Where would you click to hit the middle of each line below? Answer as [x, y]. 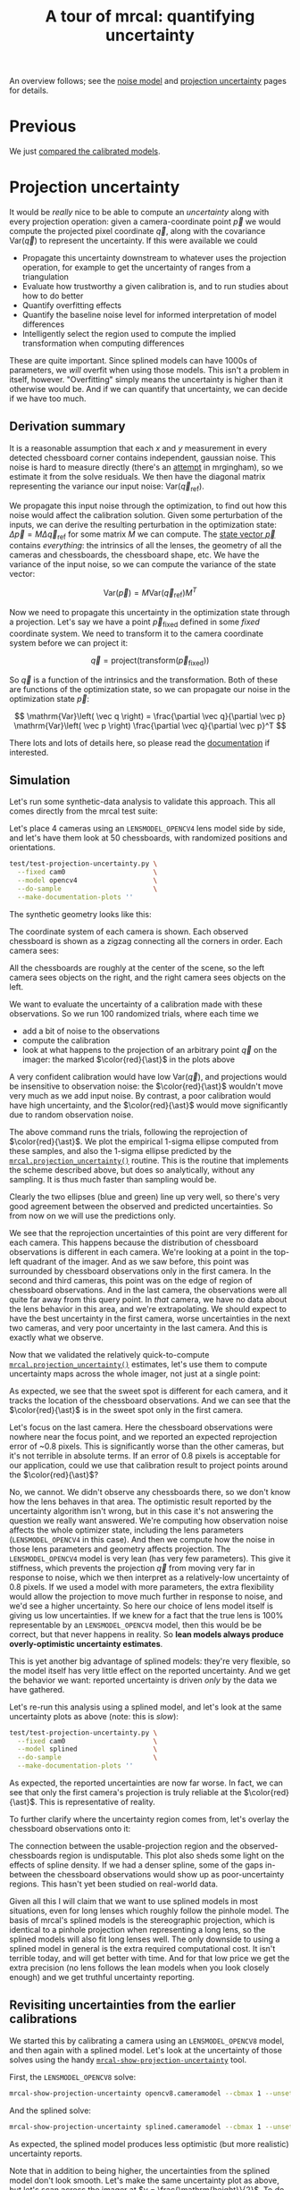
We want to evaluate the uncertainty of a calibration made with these [136, 1004]
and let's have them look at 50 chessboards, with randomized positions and [148, 838]
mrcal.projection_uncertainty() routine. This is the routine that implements [149, 1160]
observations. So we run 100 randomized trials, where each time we [134, 1013]
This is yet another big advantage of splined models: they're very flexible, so [150, 1661]
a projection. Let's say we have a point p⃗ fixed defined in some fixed [135, 623]
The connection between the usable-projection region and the [124, 1846]
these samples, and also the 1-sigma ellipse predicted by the [121, 1150]
